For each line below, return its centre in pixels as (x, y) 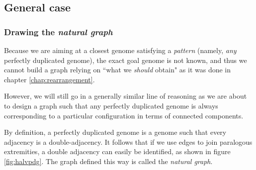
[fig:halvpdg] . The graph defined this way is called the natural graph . (108, 161)
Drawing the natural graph (58, 31)
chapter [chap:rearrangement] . (49, 79)
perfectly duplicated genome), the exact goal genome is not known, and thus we (126, 60)
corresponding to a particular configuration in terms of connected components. (124, 115)
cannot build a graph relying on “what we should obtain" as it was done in (118, 70)
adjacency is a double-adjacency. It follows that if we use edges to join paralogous (128, 142)
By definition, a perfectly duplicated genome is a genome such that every (115, 132)
